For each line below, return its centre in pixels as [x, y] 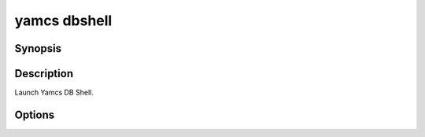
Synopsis [38, 48]
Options [35, 115]
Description [44, 74]
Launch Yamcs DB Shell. [54, 93]
